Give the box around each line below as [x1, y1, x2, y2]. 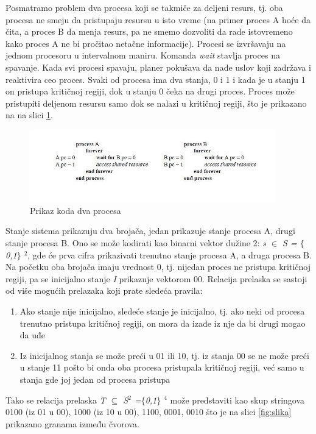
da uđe [19, 329, 46, 341]
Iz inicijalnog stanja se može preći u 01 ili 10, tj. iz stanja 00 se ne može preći [19, 349, 309, 361]
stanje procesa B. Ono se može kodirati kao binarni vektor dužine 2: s [5, 237, 266, 249]
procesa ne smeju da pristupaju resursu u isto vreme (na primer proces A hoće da [5, 13, 311, 26]
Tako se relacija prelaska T [5, 393, 106, 406]
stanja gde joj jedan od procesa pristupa [19, 372, 170, 385]
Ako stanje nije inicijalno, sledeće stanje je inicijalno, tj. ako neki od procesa [19, 304, 305, 317]
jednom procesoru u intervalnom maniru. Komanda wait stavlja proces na [5, 49, 280, 62]
